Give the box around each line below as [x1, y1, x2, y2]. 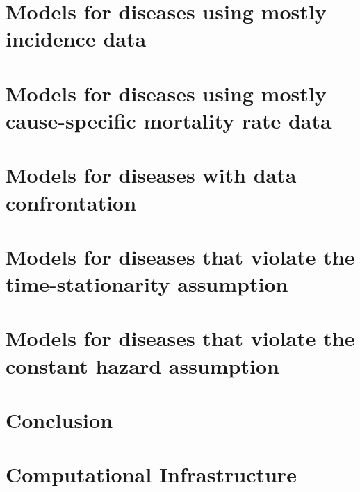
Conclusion [6, 406, 113, 434]
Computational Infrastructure [6, 460, 297, 489]
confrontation [6, 188, 137, 216]
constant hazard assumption [6, 351, 279, 379]
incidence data [6, 24, 147, 53]
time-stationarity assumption [6, 270, 288, 298]
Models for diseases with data [6, 161, 297, 189]
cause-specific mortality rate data [6, 106, 332, 134]
